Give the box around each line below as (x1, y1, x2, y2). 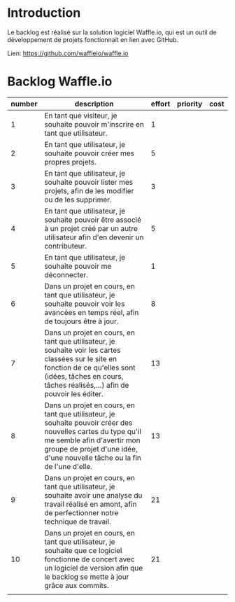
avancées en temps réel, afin (44, 307, 139, 317)
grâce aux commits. (44, 580, 110, 590)
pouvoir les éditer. (44, 388, 104, 398)
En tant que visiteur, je (44, 111, 117, 120)
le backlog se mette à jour (44, 572, 129, 582)
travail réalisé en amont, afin (44, 499, 137, 509)
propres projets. (44, 157, 97, 167)
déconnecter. (44, 269, 89, 279)
